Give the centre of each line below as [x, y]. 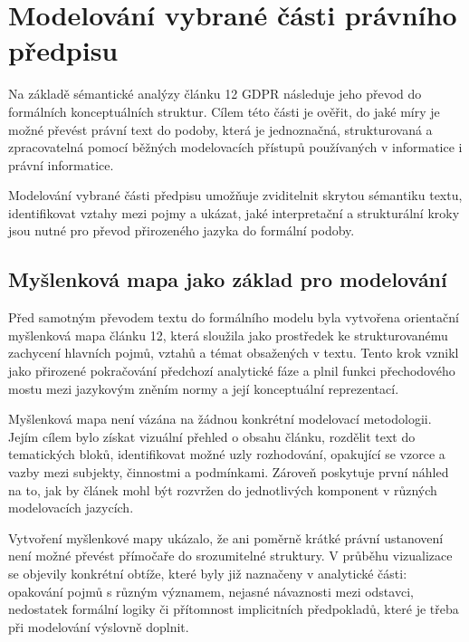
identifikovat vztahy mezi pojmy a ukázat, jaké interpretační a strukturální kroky [234, 212]
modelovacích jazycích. [71, 508]
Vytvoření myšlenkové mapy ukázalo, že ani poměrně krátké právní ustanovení [226, 537]
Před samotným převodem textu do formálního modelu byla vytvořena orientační [234, 317]
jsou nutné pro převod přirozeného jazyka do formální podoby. [182, 230]
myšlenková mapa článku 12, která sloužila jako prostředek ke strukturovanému [228, 335]
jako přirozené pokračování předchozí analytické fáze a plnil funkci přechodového [232, 371]
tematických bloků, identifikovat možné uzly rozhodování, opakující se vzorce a [227, 454]
